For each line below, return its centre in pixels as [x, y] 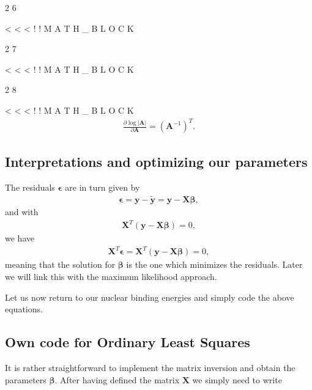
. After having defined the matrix [117, 379]
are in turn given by [102, 187]
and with [22, 212]
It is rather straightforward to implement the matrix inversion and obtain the [150, 367]
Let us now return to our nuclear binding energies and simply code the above [150, 297]
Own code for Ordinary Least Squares [128, 342]
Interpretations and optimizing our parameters [156, 162]
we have [20, 238]
